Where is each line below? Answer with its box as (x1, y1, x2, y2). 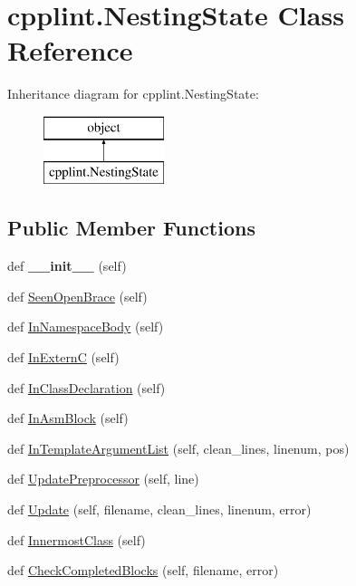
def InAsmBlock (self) (7, 408, 129, 427)
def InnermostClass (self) (7, 530, 146, 549)
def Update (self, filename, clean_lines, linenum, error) (7, 500, 312, 519)
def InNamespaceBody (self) (7, 317, 164, 336)
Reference (7, 32, 133, 69)
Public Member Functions (7, 214, 255, 242)
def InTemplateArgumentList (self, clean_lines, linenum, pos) (7, 438, 350, 457)
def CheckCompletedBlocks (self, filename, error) (7, 561, 279, 580)
